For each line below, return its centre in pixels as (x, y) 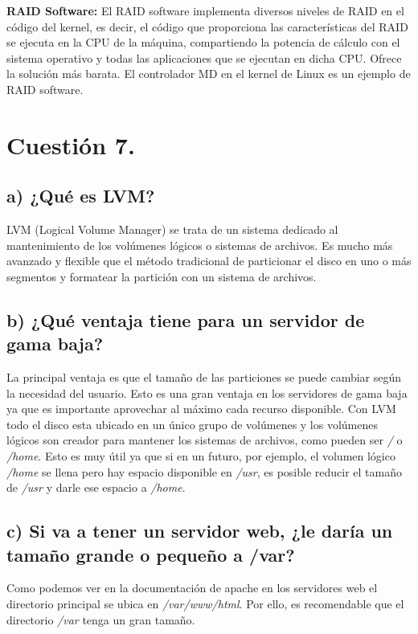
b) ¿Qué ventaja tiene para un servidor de (186, 319)
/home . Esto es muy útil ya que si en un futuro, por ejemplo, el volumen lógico (201, 456)
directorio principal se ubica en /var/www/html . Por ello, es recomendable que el (205, 604)
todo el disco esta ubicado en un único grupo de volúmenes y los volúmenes (193, 424)
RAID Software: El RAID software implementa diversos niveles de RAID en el (205, 10)
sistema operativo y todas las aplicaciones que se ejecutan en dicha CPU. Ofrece (204, 57)
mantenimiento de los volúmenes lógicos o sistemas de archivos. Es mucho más (200, 245)
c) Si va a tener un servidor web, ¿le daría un (200, 531)
